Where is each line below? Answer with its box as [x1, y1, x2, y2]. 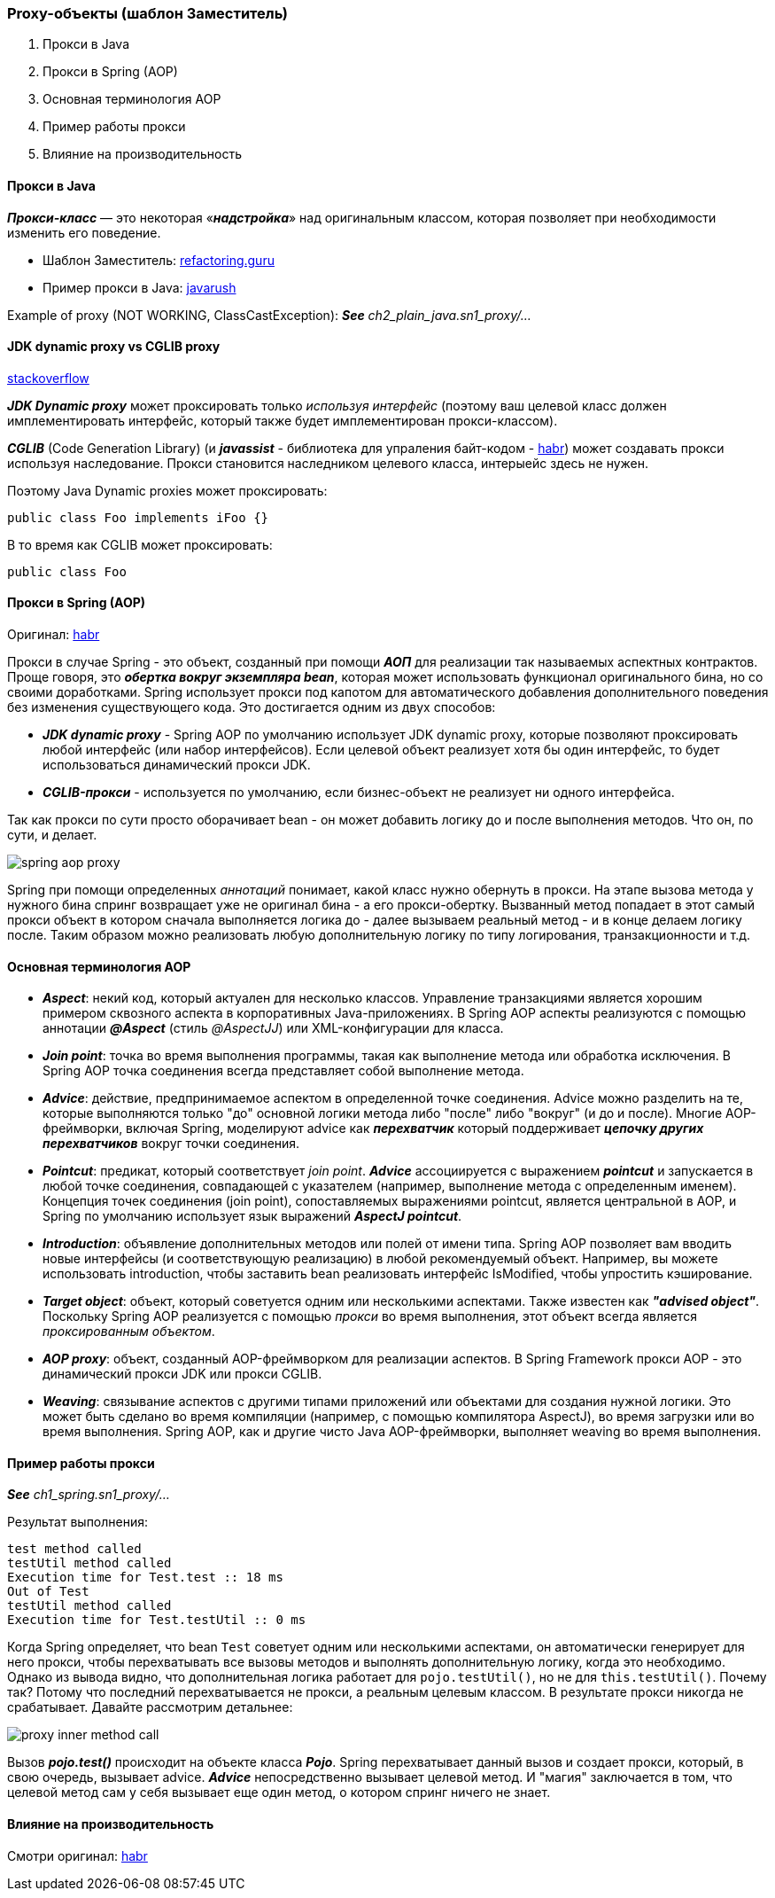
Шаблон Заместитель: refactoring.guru [43, 252, 275, 268]
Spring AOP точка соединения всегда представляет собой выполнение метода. [43, 1063, 524, 1079]
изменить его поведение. [7, 224, 161, 240]
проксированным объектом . [43, 1324, 215, 1340]
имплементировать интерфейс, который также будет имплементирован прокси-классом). [7, 412, 558, 428]
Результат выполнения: [7, 1514, 149, 1530]
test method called [7, 1542, 142, 1557]
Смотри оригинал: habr [7, 1847, 148, 1863]
